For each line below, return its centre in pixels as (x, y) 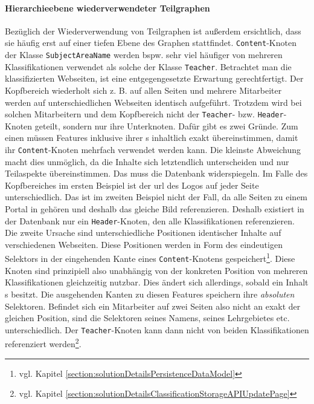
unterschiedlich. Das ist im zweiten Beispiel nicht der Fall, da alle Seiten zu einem (156, 197)
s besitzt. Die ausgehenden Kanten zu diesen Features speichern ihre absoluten (150, 294)
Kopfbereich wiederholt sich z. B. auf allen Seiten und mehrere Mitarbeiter (143, 90)
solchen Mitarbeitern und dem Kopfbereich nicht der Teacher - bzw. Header (144, 114)
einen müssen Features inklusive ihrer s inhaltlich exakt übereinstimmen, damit (152, 138)
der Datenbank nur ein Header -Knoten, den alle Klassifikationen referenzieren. (150, 220)
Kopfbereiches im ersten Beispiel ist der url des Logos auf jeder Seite (132, 185)
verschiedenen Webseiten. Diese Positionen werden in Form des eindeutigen (144, 244)
